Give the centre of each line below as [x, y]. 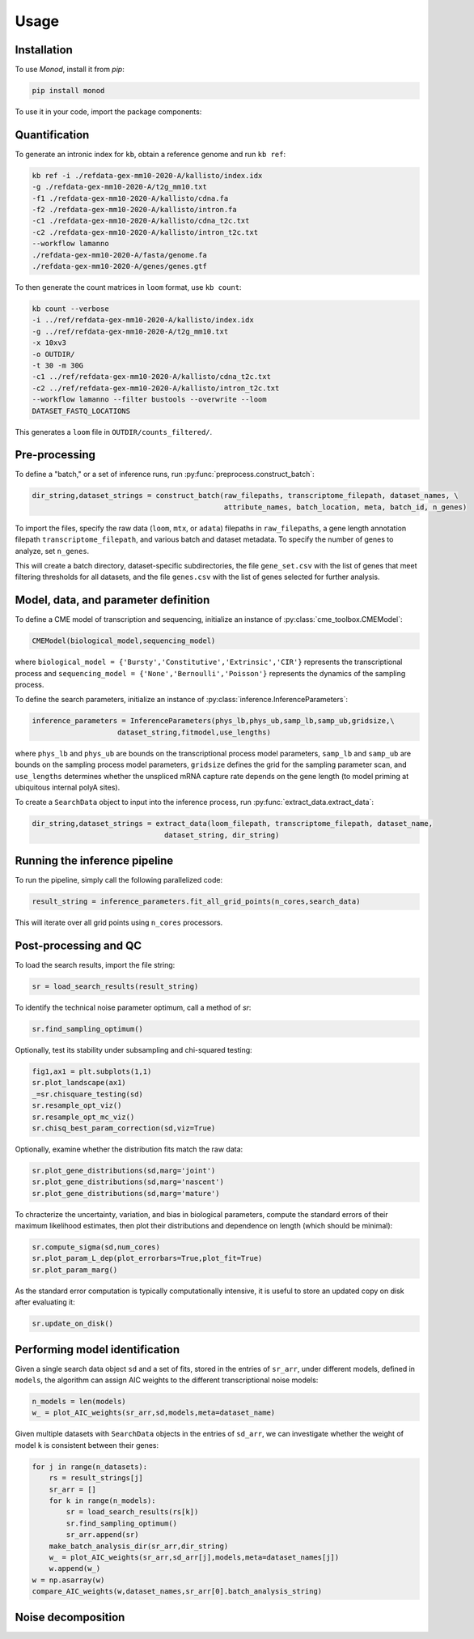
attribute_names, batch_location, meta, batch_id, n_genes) [345, 507]
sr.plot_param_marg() [75, 1270]
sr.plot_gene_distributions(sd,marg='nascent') [128, 1182]
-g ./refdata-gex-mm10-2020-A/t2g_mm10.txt [120, 187]
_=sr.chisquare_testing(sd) [87, 1094]
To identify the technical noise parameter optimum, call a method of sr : [133, 1007]
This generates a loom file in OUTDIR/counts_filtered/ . [114, 432]
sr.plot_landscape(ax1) [79, 1083]
